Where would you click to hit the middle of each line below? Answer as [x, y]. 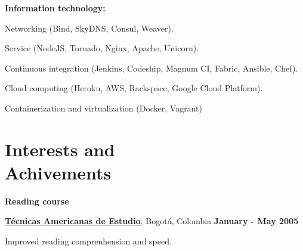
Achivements [58, 172]
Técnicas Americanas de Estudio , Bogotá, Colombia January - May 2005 [152, 221]
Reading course [37, 201]
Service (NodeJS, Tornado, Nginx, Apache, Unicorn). [102, 48]
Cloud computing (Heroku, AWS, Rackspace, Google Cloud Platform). [134, 88]
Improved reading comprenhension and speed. [88, 241]
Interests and [60, 149]
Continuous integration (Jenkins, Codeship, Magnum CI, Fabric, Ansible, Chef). [151, 68]
